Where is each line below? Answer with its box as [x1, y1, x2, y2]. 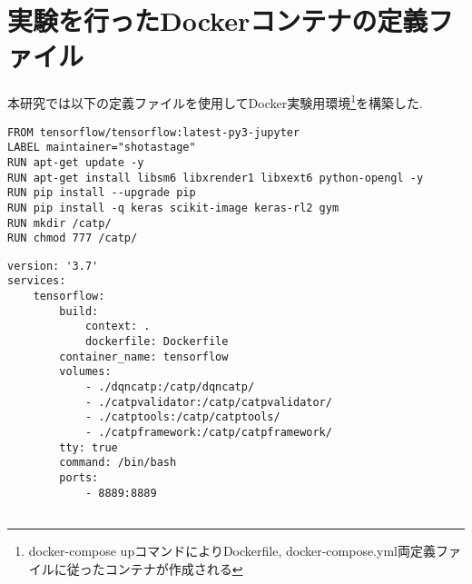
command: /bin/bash [59, 456, 177, 470]
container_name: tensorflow [59, 350, 229, 363]
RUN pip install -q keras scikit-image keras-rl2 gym [7, 201, 339, 214]
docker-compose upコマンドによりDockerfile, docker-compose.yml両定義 [28, 540, 436, 559]
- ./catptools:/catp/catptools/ [84, 411, 280, 424]
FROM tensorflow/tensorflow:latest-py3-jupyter [7, 125, 300, 139]
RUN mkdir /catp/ [7, 216, 112, 230]
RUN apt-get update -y [7, 155, 144, 169]
